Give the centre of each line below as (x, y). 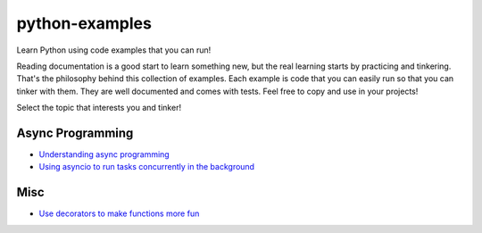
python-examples (84, 23)
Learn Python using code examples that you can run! (114, 50)
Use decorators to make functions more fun (119, 213)
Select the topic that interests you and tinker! (99, 108)
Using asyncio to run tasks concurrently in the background (146, 167)
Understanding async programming (104, 154)
